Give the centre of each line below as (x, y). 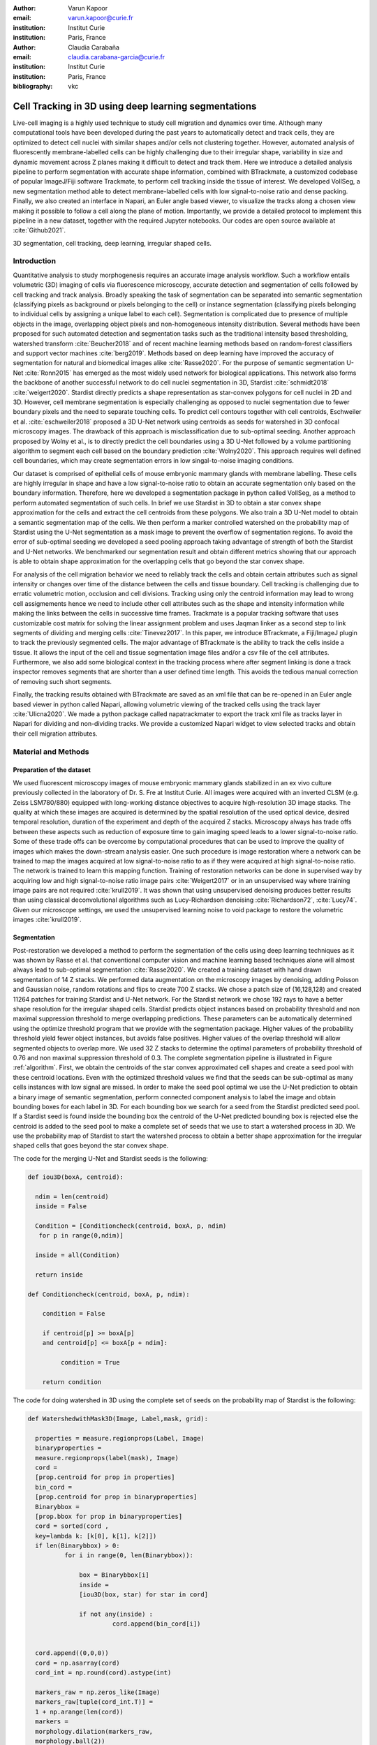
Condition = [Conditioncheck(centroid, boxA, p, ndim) (131, 1226)
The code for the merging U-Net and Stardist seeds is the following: (111, 1158)
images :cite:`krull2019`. (47, 920)
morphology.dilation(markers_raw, (94, 1731)
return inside (59, 1275)
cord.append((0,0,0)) (72, 1653)
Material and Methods (51, 752)
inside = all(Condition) (77, 1255)
